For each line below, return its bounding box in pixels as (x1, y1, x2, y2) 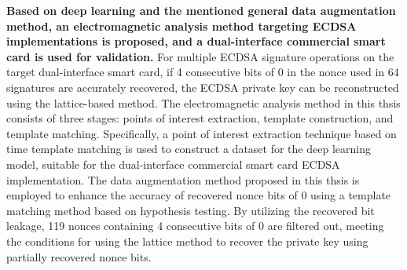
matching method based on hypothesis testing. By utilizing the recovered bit (6, 202, 375, 218)
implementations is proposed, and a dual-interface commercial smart (6, 33, 386, 49)
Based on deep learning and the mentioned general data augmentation (6, 2, 396, 18)
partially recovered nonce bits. (6, 248, 152, 265)
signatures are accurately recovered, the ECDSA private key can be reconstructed (6, 78, 399, 95)
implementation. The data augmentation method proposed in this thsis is (6, 171, 360, 188)
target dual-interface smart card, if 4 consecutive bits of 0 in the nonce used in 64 (6, 64, 399, 80)
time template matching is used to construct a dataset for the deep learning (6, 140, 371, 157)
